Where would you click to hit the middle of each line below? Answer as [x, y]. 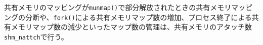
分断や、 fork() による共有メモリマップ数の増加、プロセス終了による [138, 17]
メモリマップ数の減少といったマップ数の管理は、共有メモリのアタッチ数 [131, 27]
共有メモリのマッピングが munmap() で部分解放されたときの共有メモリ [118, 7]
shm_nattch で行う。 [36, 36]
